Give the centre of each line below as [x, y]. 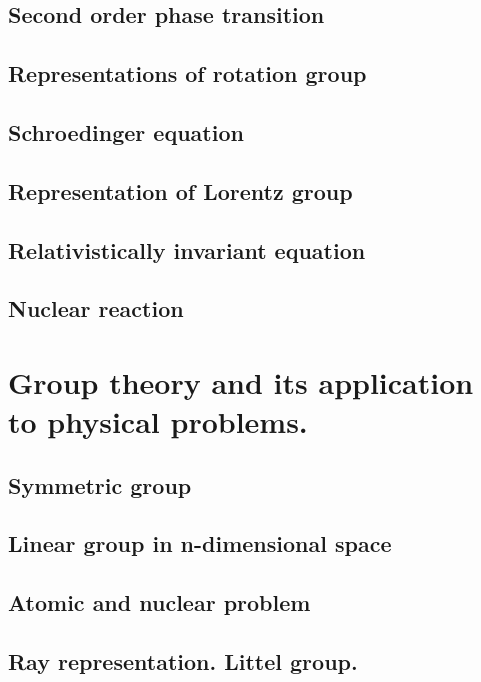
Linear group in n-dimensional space [200, 543]
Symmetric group [100, 484]
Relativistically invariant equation [187, 249]
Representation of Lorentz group [180, 190]
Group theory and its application [241, 381]
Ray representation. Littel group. [183, 660]
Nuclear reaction [96, 308]
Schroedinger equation [126, 131]
